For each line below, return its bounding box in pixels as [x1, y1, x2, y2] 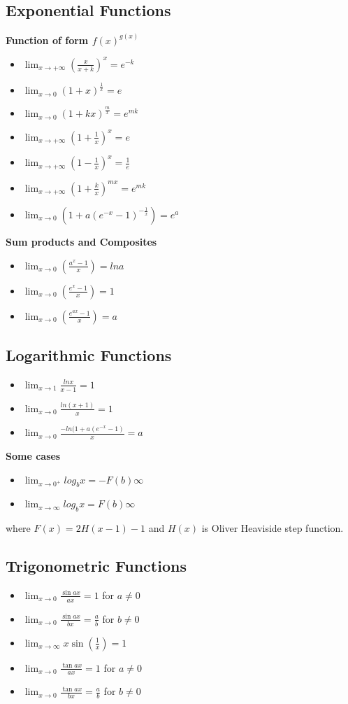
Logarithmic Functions [6, 344, 172, 365]
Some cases [6, 448, 61, 463]
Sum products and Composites [6, 234, 157, 248]
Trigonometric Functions [6, 555, 187, 577]
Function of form [6, 32, 89, 47]
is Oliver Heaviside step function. [201, 521, 344, 535]
